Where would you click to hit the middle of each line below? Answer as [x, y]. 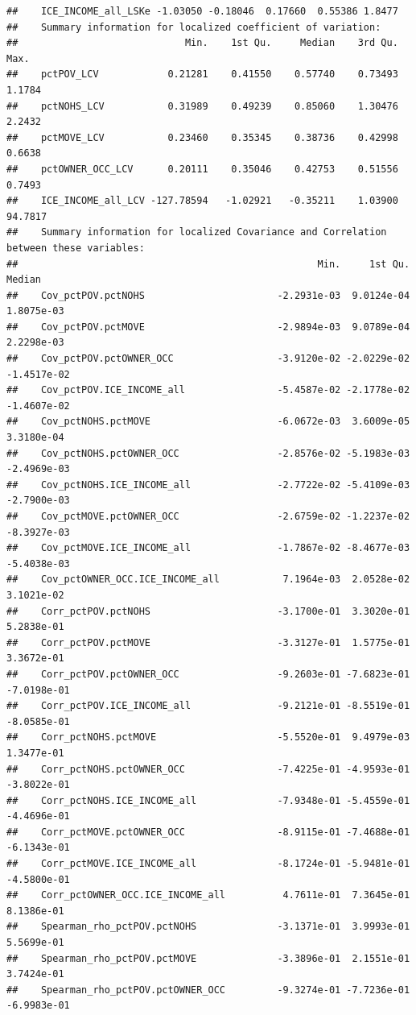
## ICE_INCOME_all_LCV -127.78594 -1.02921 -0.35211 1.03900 [202, 201]
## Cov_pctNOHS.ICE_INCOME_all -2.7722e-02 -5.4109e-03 [208, 485]
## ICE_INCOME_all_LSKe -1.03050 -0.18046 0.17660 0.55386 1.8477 [202, 11]
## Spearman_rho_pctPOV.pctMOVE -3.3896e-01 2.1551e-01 [208, 958]
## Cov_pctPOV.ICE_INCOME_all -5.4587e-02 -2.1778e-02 [208, 390]
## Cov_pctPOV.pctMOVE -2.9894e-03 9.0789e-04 [208, 327]
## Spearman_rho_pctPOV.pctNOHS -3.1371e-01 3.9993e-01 [208, 927]
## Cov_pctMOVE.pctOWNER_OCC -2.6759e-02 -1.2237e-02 [208, 516]
